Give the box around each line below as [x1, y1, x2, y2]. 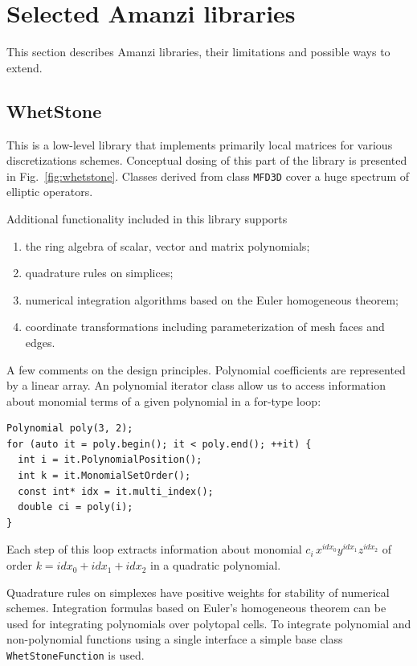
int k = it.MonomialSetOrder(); [18, 470, 191, 482]
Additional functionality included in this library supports [6, 210, 288, 227]
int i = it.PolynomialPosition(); [18, 454, 202, 466]
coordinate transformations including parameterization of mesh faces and [25, 318, 385, 335]
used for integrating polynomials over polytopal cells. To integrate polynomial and [6, 615, 411, 631]
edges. [25, 333, 55, 350]
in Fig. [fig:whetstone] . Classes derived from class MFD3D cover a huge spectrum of [6, 167, 409, 184]
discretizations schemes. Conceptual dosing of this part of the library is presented [6, 152, 407, 169]
